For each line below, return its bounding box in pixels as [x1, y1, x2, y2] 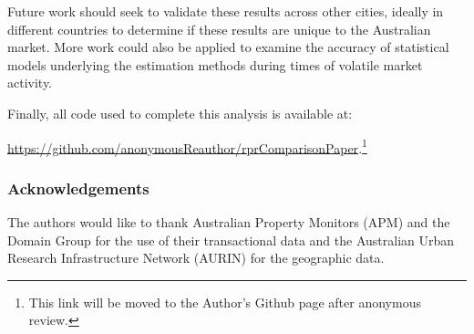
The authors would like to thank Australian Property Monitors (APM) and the [7, 213, 450, 232]
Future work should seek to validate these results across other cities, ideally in [7, 2, 444, 20]
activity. [7, 73, 53, 92]
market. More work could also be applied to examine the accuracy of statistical [7, 37, 449, 57]
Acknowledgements [7, 176, 149, 199]
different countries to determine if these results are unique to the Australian [7, 19, 431, 38]
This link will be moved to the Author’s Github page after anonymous [28, 292, 421, 311]
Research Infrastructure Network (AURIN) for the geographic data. [7, 248, 385, 267]
